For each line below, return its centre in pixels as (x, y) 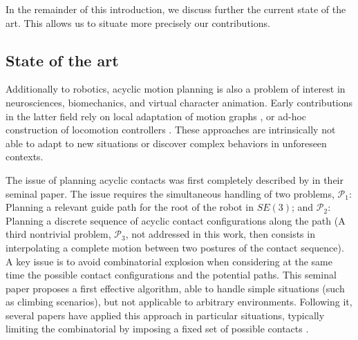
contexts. (25, 157)
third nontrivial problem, (58, 234)
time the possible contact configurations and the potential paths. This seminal (171, 275)
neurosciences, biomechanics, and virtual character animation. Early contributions (179, 102)
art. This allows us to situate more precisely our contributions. (138, 22)
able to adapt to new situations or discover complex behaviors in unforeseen (166, 143)
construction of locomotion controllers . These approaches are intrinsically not (171, 130)
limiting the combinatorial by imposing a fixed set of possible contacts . (157, 329)
